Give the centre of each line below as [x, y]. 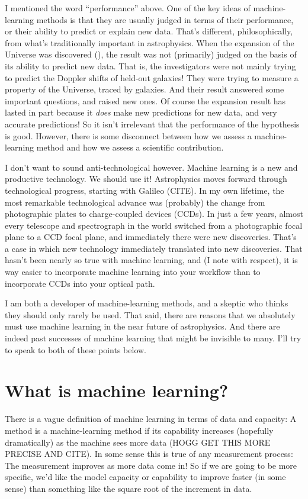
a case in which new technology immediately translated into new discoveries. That [154, 248]
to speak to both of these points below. [76, 349]
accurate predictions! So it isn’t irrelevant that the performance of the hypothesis [152, 124]
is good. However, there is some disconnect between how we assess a [128, 135]
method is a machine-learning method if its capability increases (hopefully [139, 430]
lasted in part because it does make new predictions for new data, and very [141, 112]
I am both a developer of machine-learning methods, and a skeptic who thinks [147, 303]
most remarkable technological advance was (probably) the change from [135, 202]
